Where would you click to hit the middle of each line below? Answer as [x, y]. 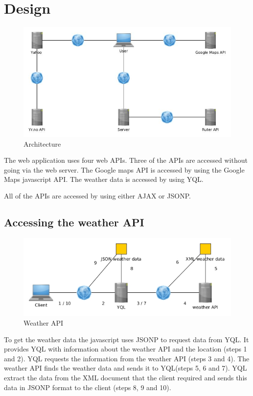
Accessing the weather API [74, 222]
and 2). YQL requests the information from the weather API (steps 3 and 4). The [127, 358]
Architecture [42, 143]
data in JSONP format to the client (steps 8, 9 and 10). [88, 387]
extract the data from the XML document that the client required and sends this [126, 377]
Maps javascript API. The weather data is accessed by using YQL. [104, 179]
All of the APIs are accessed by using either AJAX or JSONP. [97, 196]
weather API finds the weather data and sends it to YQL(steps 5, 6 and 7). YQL [126, 368]
